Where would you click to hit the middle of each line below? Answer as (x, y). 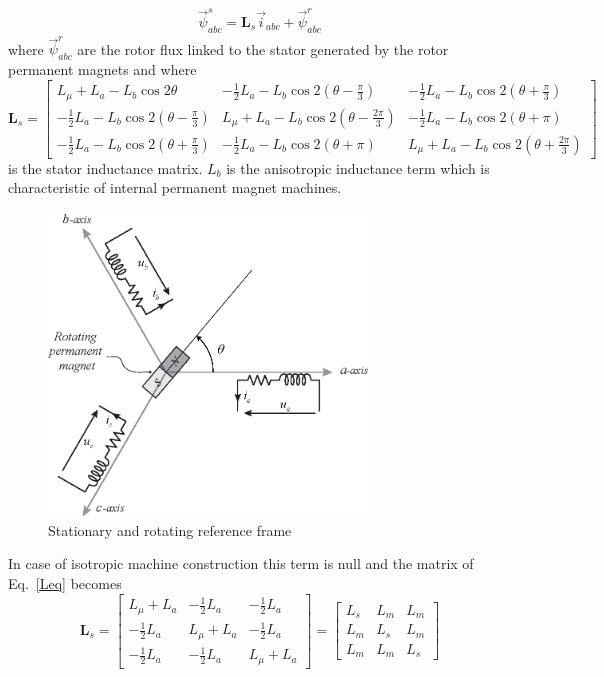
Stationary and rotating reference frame (170, 529)
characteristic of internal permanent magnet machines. (175, 187)
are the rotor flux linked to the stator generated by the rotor (263, 48)
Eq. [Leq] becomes (65, 583)
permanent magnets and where (102, 69)
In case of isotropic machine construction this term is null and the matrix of (241, 563)
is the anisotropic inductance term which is (358, 167)
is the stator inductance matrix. (105, 167)
